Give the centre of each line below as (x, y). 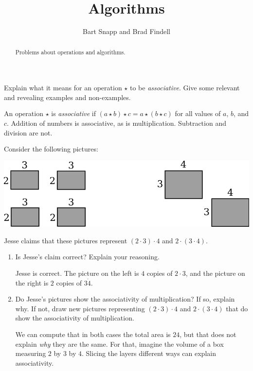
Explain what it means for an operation (63, 88)
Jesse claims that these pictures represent (66, 240)
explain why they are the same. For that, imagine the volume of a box (119, 344)
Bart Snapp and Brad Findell (126, 31)
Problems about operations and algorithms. (70, 52)
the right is (32, 282)
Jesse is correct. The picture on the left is (77, 273)
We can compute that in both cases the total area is (93, 334)
